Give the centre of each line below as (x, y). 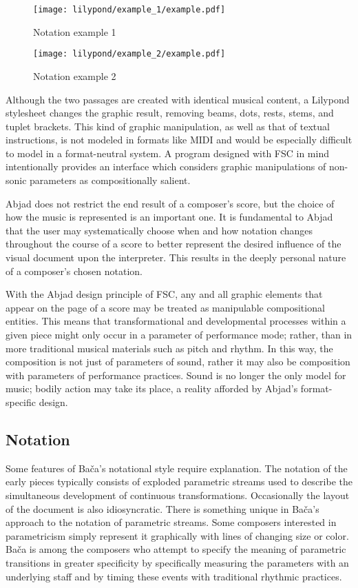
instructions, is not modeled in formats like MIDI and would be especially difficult (179, 140)
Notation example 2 (75, 75)
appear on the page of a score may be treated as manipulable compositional (165, 307)
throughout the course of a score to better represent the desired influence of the (173, 244)
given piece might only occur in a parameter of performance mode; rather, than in (179, 334)
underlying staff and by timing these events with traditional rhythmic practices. (174, 576)
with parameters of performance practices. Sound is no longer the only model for (176, 375)
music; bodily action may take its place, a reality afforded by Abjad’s (152, 388)
